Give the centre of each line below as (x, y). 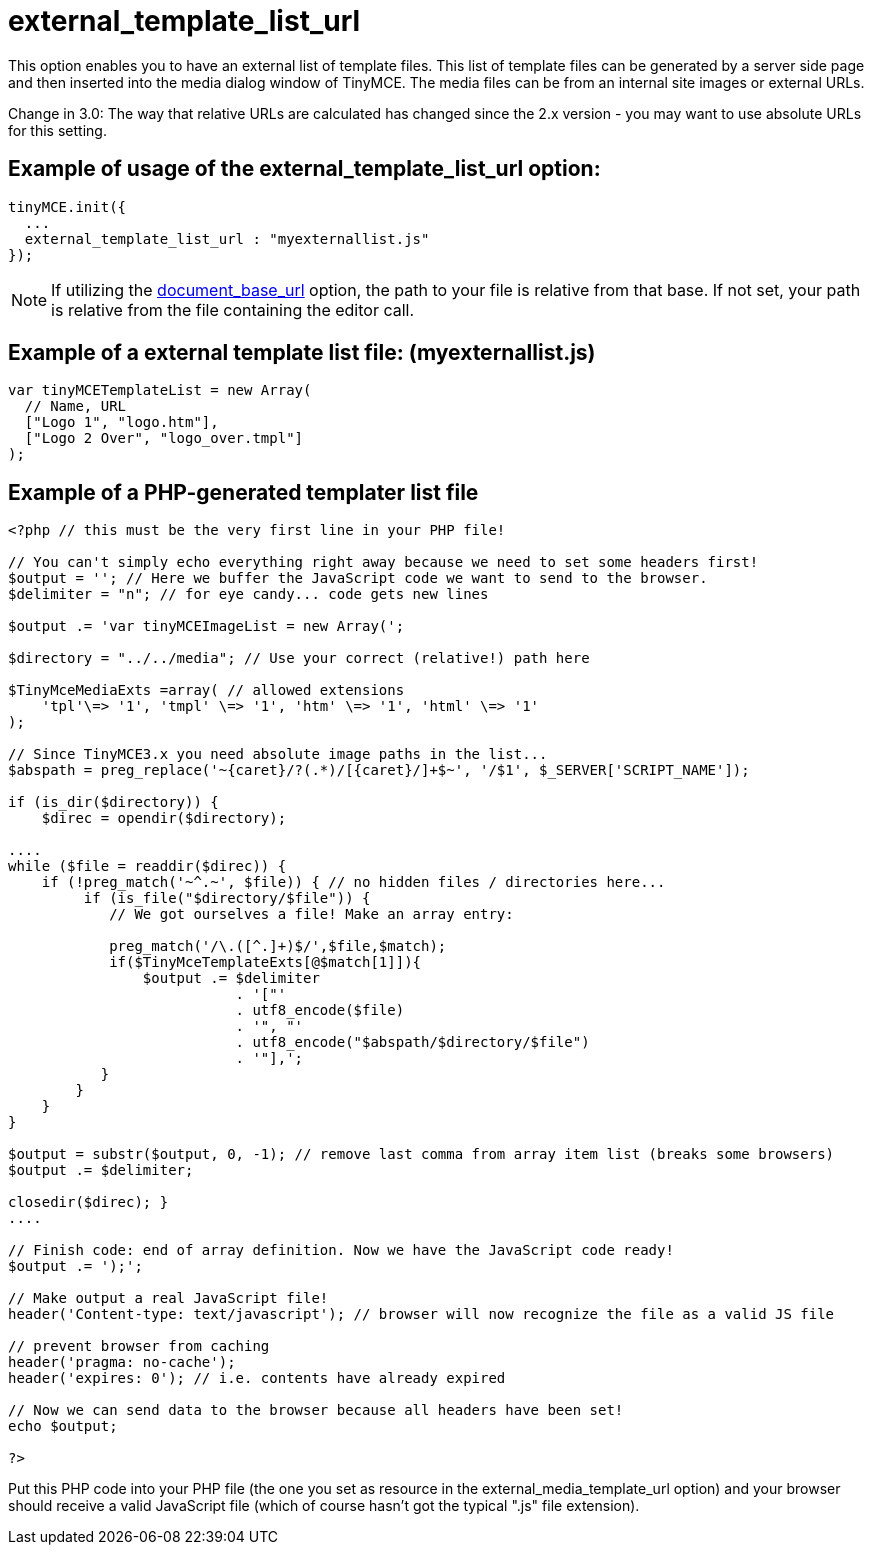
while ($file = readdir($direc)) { (147, 866)
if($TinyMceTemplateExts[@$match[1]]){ (265, 962)
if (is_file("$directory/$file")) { (227, 898)
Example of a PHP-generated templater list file (243, 492)
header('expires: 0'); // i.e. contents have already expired (257, 1378)
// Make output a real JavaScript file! (168, 1298)
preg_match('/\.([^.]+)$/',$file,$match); (278, 946)
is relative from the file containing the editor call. (233, 309)
